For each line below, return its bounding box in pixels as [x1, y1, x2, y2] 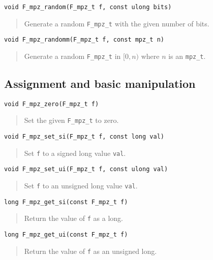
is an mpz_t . [168, 50, 206, 61]
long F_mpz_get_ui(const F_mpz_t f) [4, 231, 128, 239]
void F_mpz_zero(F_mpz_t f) [4, 100, 99, 108]
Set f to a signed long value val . [24, 147, 126, 158]
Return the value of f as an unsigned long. [24, 245, 157, 256]
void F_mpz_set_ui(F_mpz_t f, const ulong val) [4, 166, 168, 173]
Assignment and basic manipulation [4, 76, 196, 91]
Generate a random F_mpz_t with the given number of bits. [24, 18, 209, 28]
